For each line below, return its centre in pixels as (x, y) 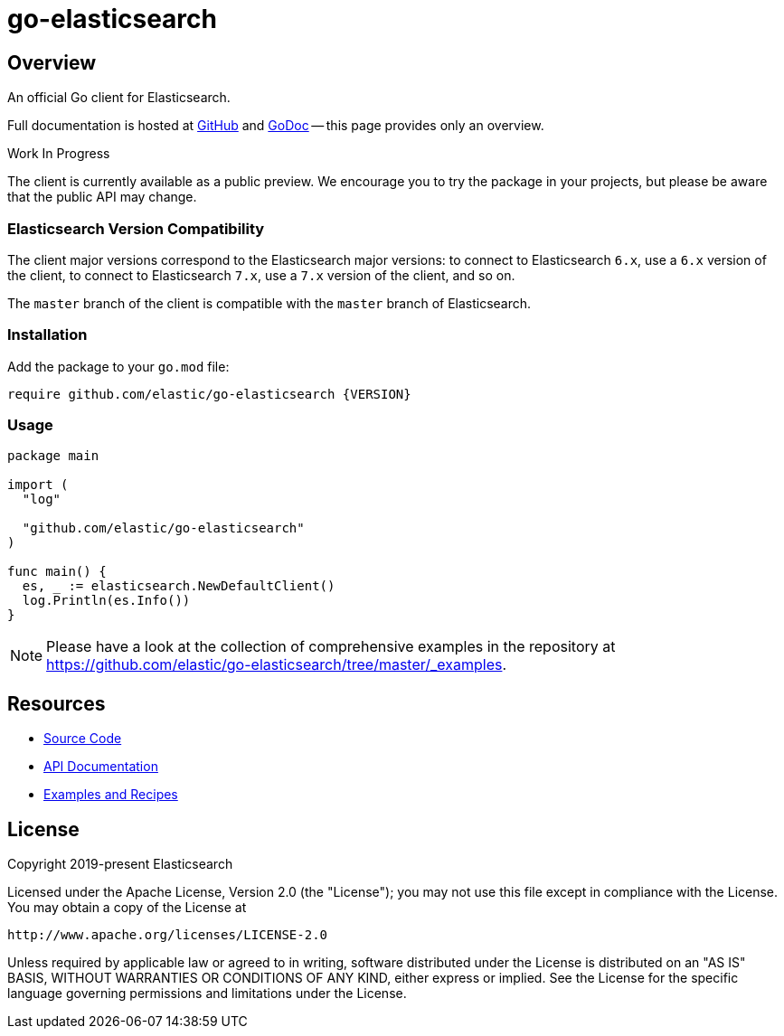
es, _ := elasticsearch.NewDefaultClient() (179, 586)
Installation (47, 335)
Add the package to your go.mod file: (118, 366)
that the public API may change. (102, 197)
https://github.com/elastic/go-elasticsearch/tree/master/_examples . (277, 665)
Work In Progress (59, 154)
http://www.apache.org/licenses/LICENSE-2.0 (168, 935)
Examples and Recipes (111, 795)
